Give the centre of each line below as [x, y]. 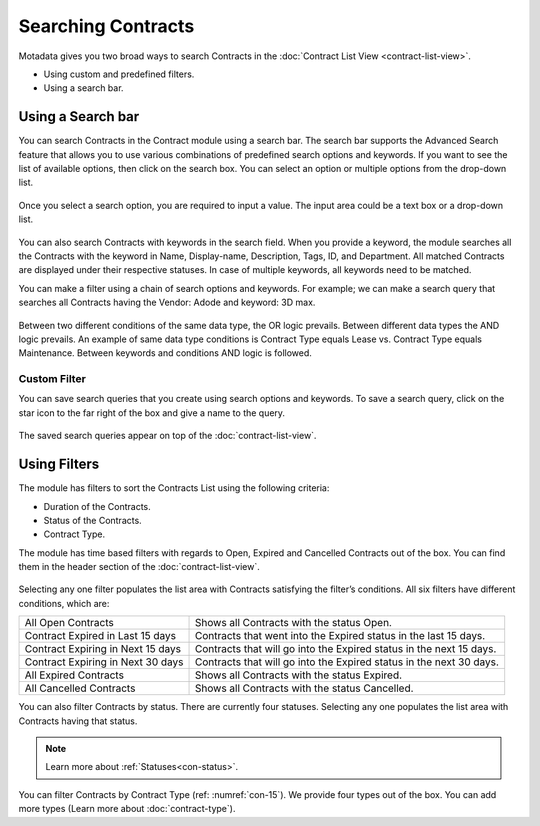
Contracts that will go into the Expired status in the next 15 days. [346, 649]
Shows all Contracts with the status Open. [293, 623]
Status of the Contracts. [92, 520]
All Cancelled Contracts [80, 688]
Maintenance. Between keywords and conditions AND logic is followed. [165, 353]
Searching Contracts [106, 26]
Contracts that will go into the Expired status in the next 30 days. [347, 662]
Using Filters [59, 464]
